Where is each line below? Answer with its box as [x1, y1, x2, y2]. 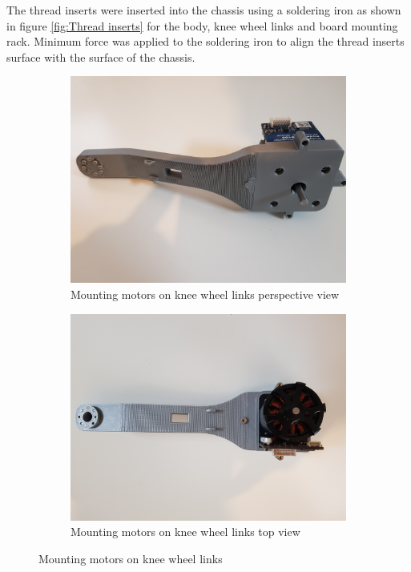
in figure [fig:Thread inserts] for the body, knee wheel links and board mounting [6, 17, 398, 34]
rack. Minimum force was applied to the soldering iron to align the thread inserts [6, 33, 405, 50]
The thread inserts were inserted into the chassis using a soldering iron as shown [6, 2, 401, 18]
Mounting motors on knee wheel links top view [71, 523, 300, 540]
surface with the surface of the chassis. [6, 48, 195, 65]
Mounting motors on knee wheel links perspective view [71, 285, 340, 302]
